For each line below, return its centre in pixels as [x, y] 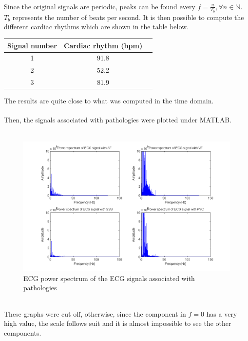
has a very [222, 313]
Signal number [32, 45]
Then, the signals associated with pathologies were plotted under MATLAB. [118, 120]
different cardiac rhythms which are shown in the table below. [96, 27]
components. [23, 332]
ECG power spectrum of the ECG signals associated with [109, 278]
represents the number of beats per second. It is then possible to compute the [128, 17]
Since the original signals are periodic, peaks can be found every [100, 6]
